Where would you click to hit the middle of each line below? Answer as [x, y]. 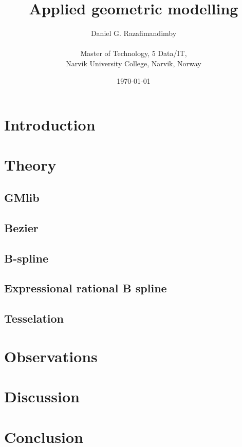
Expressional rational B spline [86, 288]
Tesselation [34, 318]
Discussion [42, 396]
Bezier [21, 227]
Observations [51, 356]
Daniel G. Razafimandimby [134, 33]
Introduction [50, 125]
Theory [30, 165]
